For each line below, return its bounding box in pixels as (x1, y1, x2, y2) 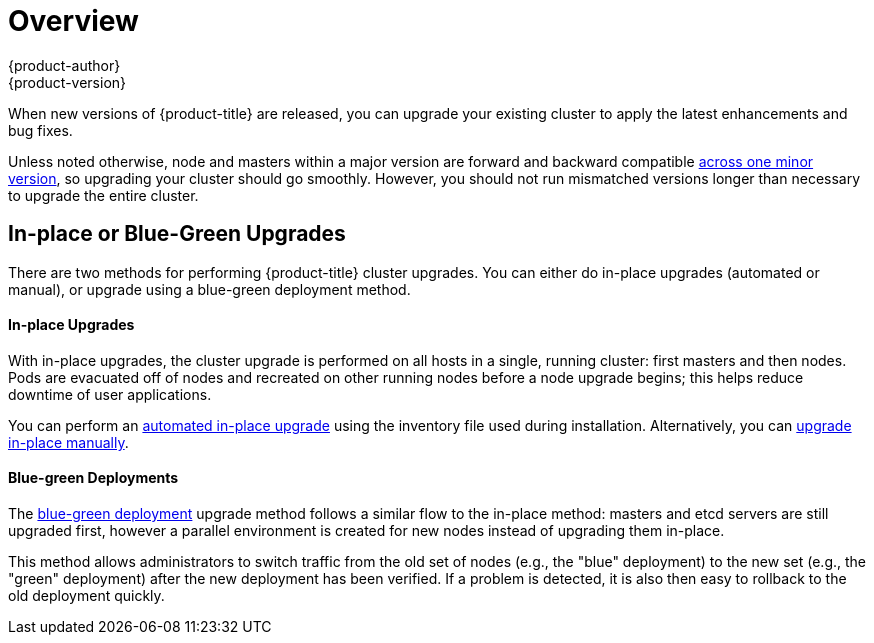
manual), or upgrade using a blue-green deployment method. (8, 280, 411, 298)
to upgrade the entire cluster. (8, 186, 199, 204)
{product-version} (8, 73, 127, 91)
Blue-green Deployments (8, 469, 179, 487)
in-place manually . (8, 433, 129, 451)
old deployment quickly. (8, 587, 165, 605)
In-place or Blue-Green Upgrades (8, 221, 346, 247)
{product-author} (8, 56, 121, 74)
